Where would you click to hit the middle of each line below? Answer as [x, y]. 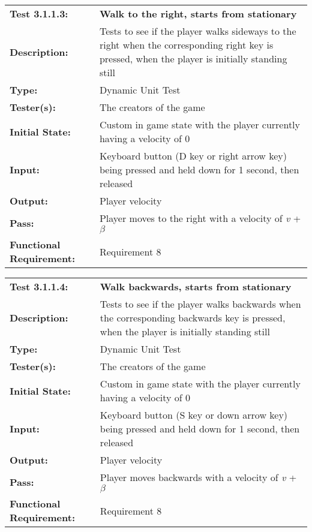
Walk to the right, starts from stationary [198, 13]
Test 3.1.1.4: [39, 286]
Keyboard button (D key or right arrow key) [193, 156]
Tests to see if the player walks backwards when [200, 304]
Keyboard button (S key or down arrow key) [194, 415]
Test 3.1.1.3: [39, 13]
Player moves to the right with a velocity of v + [200, 218]
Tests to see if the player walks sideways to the [198, 31]
